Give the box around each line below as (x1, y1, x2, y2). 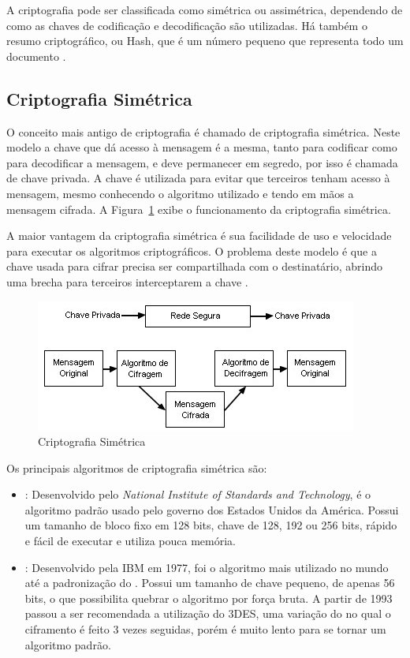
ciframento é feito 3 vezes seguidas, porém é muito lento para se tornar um (24, 621, 386, 637)
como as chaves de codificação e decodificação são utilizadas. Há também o (6, 17, 367, 33)
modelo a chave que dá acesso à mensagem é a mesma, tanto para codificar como (6, 139, 397, 155)
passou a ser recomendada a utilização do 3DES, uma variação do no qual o (24, 605, 391, 622)
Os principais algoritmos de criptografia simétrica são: (6, 459, 267, 476)
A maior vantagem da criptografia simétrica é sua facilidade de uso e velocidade (6, 227, 392, 244)
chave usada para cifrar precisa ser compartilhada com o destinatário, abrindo (6, 258, 383, 275)
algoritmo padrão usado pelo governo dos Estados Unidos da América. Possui (24, 501, 399, 518)
